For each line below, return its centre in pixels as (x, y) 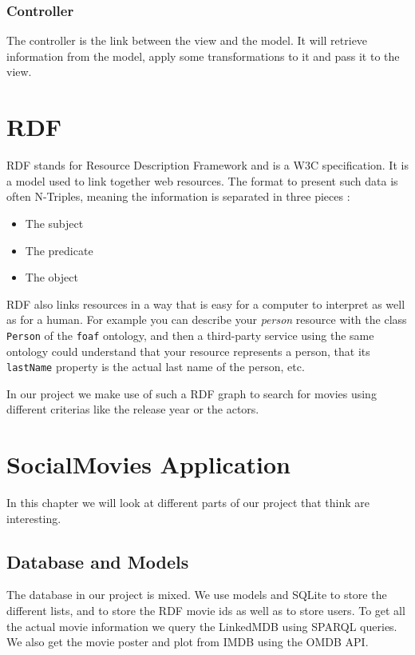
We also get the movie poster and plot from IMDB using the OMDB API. (188, 642)
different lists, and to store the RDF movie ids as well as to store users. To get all (206, 611)
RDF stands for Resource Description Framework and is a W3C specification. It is (207, 165)
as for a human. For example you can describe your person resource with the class (207, 320)
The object (51, 277)
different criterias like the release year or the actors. (133, 409)
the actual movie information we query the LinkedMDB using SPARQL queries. (202, 626)
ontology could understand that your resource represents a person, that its (188, 351)
